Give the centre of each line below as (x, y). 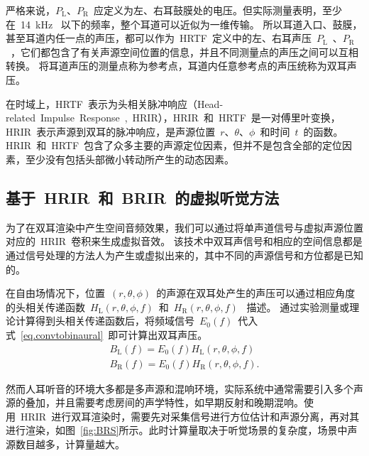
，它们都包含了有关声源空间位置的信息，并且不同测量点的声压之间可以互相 (184, 51)
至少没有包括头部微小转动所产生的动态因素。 (130, 159)
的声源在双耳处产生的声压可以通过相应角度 (256, 293)
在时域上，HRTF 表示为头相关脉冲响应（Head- (115, 103)
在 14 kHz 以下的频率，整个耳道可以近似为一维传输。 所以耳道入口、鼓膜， (184, 24)
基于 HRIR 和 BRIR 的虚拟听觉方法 (143, 197)
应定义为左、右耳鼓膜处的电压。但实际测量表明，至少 (217, 10)
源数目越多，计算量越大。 (65, 444)
